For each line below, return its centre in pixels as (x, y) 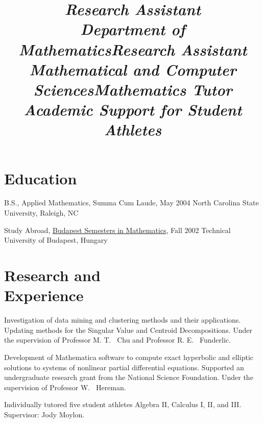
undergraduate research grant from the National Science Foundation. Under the (129, 377)
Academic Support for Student (133, 110)
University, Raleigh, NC (41, 213)
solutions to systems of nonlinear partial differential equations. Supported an (124, 367)
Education (41, 178)
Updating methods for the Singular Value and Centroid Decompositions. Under (128, 330)
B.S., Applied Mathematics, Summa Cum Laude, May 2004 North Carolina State (131, 203)
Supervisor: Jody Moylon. (44, 414)
